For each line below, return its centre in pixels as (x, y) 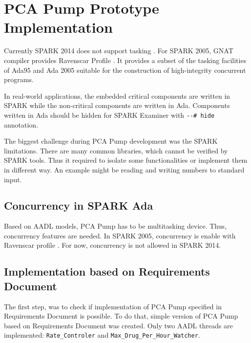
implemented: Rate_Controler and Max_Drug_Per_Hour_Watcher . (102, 335)
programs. (19, 79)
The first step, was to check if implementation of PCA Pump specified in (113, 306)
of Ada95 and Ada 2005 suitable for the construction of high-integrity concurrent (125, 70)
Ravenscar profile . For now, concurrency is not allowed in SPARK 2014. (113, 245)
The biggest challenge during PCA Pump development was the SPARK (111, 141)
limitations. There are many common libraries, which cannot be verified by (116, 150)
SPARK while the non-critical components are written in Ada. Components (117, 105)
